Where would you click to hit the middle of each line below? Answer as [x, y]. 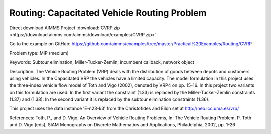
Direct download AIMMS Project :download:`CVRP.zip [65, 28]
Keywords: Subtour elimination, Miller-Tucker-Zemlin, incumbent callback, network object [102, 62]
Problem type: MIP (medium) [39, 53]
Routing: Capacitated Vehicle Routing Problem [108, 13]
